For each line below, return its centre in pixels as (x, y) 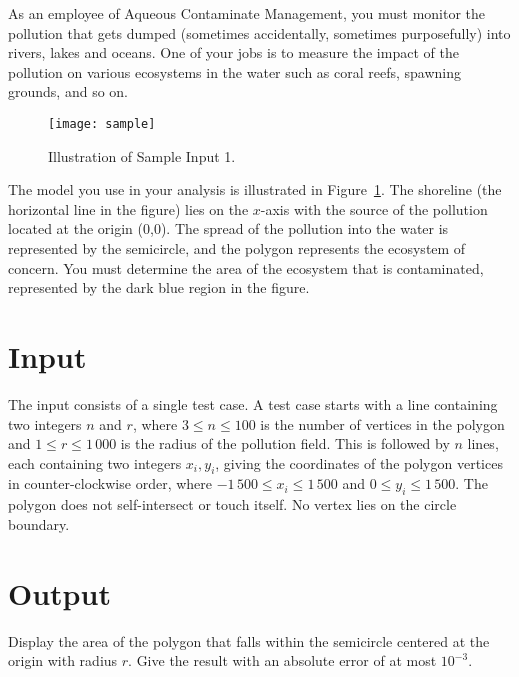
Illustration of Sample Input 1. (142, 155)
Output (59, 592)
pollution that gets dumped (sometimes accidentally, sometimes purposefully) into (259, 32)
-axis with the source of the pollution (374, 208)
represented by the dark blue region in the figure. (159, 287)
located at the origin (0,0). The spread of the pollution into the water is (228, 228)
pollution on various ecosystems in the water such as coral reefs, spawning (235, 71)
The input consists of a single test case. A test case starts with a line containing (253, 403)
